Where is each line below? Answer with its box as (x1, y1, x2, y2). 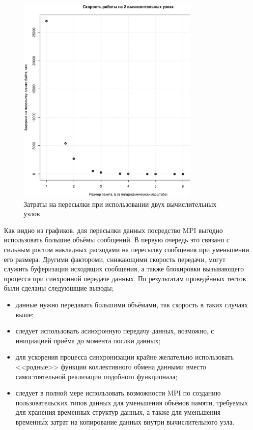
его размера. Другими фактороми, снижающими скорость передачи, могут (4, 254, 225, 264)
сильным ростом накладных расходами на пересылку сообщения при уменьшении (4, 244, 250, 254)
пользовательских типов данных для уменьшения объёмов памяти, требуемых (15, 397, 248, 407)
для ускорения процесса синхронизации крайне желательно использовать (15, 352, 234, 362)
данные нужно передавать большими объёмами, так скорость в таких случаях (15, 299, 248, 309)
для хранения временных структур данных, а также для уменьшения (15, 407, 221, 417)
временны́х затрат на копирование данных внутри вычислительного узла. (15, 416, 235, 427)
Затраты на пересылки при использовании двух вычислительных (24, 198, 217, 209)
